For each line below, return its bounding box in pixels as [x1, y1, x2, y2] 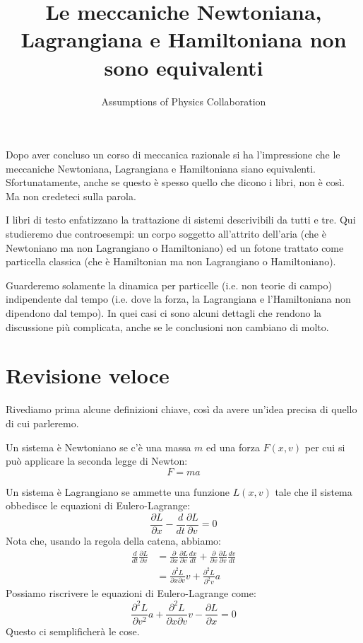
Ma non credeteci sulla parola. [6, 188, 136, 203]
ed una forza [206, 439, 260, 454]
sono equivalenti [104, 52, 263, 81]
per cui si [304, 439, 345, 454]
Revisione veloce [6, 361, 169, 390]
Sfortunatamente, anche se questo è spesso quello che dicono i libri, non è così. [6, 175, 345, 190]
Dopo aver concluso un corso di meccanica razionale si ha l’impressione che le [6, 147, 340, 162]
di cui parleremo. [6, 415, 79, 430]
